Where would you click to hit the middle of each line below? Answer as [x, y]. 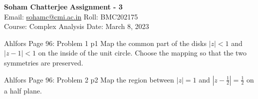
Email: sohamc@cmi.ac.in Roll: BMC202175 [71, 16]
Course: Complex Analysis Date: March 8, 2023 [77, 26]
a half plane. [23, 90]
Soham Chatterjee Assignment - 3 [63, 6]
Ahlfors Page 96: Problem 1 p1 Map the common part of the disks [105, 43]
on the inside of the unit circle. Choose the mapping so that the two [142, 53]
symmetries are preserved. [44, 62]
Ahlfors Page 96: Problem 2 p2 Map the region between [89, 79]
